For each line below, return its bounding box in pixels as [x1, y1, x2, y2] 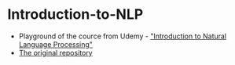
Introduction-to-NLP [7, 5, 144, 23]
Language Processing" [18, 39, 94, 49]
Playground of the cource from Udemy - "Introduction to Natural [18, 31, 227, 41]
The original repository [18, 48, 93, 57]
